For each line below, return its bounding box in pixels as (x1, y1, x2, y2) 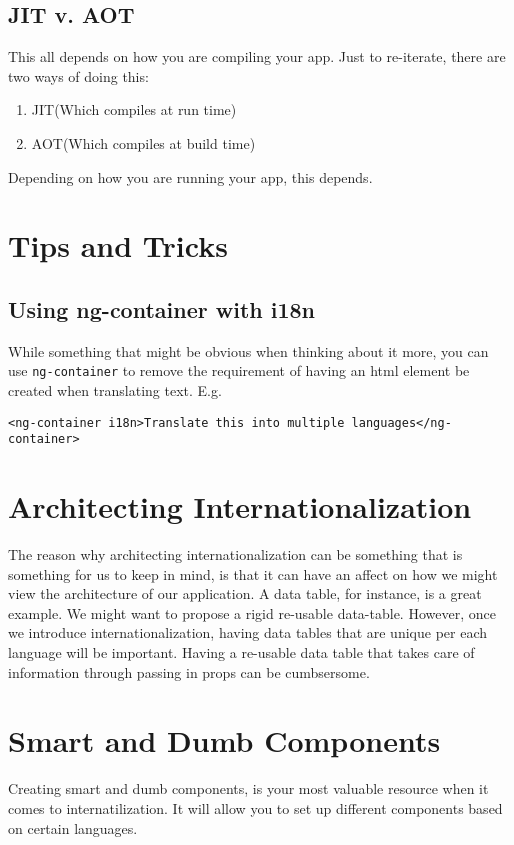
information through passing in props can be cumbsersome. (8, 661, 370, 682)
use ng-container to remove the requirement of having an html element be (8, 360, 470, 381)
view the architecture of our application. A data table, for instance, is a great (8, 583, 482, 604)
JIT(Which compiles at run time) (31, 99, 237, 120)
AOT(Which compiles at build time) (31, 132, 256, 153)
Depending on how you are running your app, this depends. (8, 166, 373, 187)
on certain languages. (8, 817, 138, 838)
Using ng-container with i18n (8, 293, 316, 324)
